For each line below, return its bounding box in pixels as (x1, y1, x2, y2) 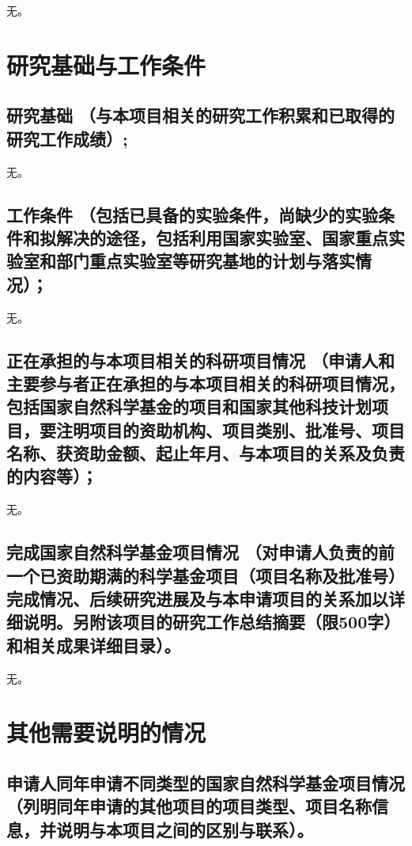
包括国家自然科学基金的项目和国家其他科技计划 (6, 394, 372, 419)
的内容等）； (6, 464, 98, 488)
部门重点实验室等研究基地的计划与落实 (55, 248, 355, 273)
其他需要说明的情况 (6, 716, 206, 749)
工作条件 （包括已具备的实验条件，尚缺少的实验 (6, 202, 379, 226)
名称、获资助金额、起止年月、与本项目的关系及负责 (6, 441, 405, 465)
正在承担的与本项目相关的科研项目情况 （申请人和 (6, 347, 395, 372)
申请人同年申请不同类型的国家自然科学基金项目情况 (6, 771, 405, 795)
